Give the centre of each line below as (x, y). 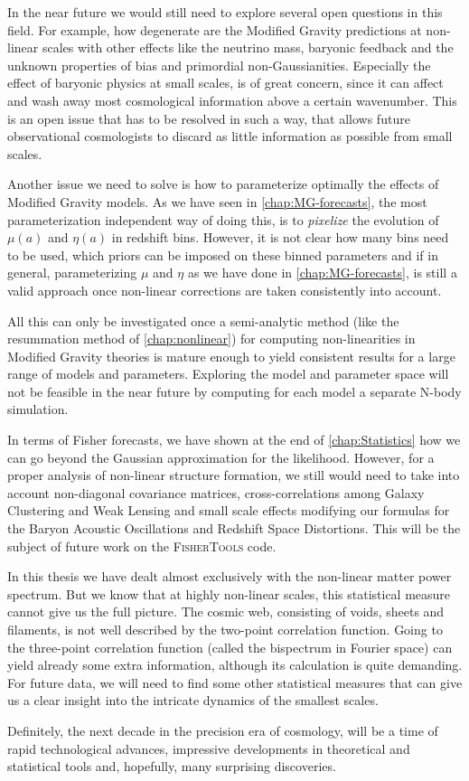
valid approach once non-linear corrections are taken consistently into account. (225, 290)
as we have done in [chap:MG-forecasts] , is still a (322, 273)
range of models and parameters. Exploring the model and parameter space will (228, 374)
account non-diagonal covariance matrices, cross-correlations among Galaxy (216, 492)
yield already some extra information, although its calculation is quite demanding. (235, 665)
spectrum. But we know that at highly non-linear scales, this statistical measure (229, 593)
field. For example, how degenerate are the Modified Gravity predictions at (215, 29)
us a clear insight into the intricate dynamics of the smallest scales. (193, 700)
